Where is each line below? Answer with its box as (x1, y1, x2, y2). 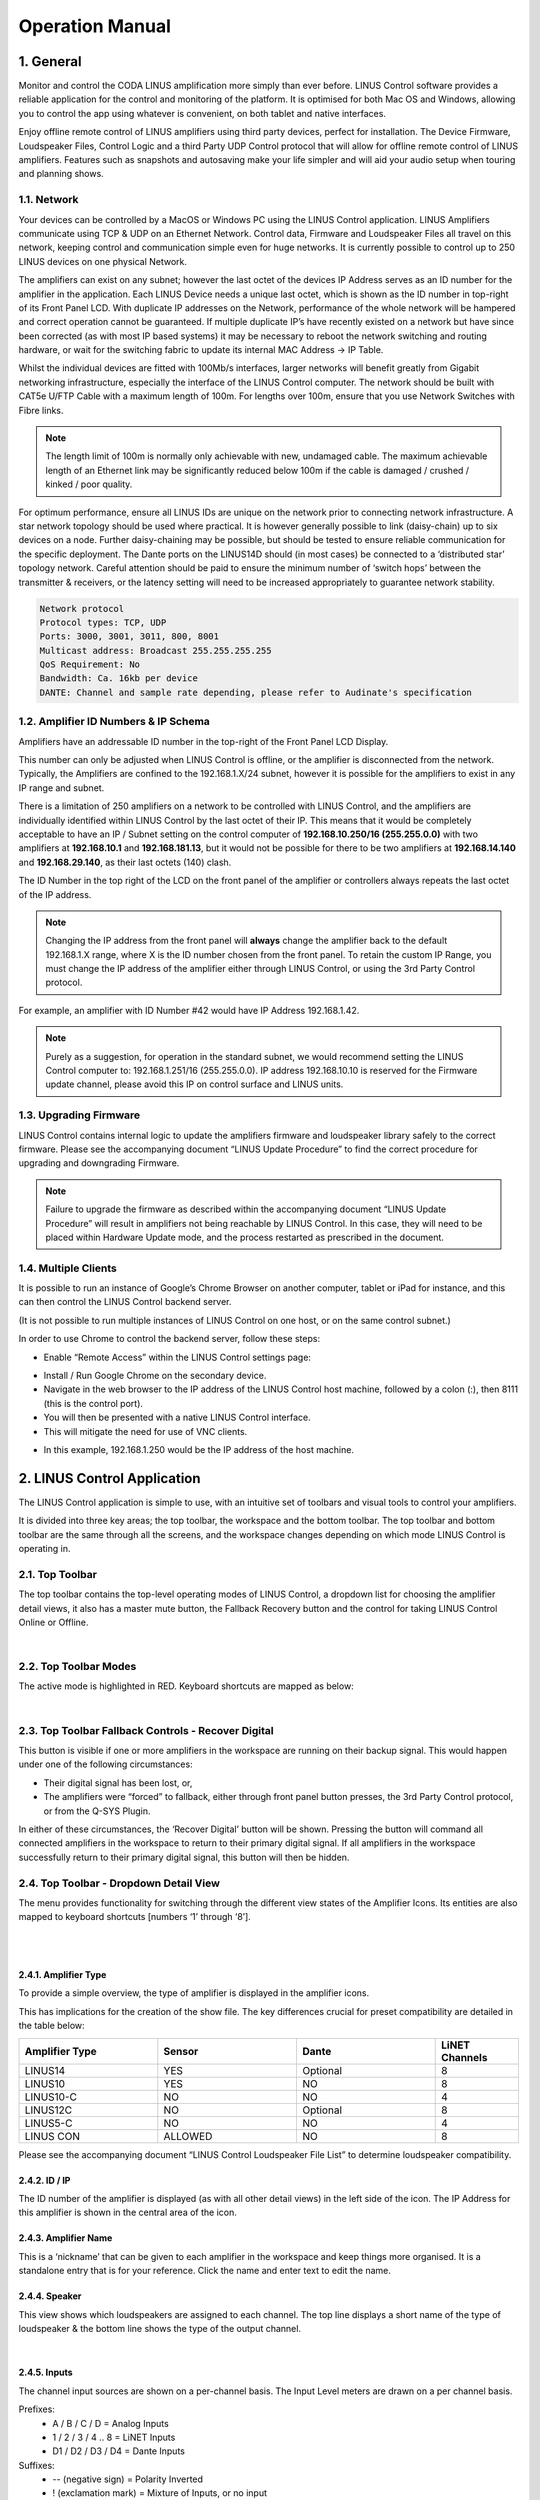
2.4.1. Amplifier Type (18, 1969, 107, 1981)
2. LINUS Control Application (18, 1470, 201, 1487)
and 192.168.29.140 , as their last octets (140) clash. (18, 856, 232, 868)
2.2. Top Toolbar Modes (18, 1660, 137, 1674)
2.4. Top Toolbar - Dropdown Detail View (18, 1876, 220, 1890)
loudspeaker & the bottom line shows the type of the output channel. (18, 2322, 302, 2334)
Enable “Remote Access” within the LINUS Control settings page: (43, 1351, 312, 1363)
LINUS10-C (24, 2090, 77, 2104)
